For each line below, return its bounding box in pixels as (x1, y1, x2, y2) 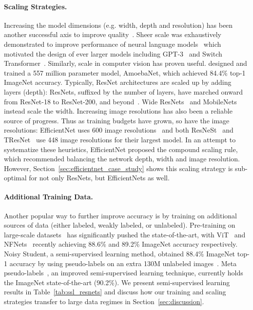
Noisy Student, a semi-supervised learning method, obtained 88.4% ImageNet (4, 249, 235, 259)
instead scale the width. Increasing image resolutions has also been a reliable (4, 106, 233, 116)
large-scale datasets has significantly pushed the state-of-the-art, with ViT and (4, 229, 246, 239)
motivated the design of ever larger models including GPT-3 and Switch (4, 48, 222, 58)
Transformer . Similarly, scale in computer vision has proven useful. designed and (4, 58, 247, 68)
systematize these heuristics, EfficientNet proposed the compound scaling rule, (4, 144, 238, 154)
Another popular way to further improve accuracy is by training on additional (4, 210, 237, 220)
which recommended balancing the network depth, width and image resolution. (4, 154, 240, 164)
